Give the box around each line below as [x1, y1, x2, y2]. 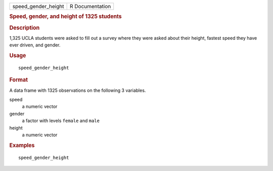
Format [9, 76, 28, 83]
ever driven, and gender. [9, 42, 61, 48]
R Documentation [69, 3, 111, 10]
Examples [9, 142, 35, 149]
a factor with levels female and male [22, 118, 100, 124]
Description [9, 24, 40, 31]
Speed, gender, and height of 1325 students [9, 13, 122, 20]
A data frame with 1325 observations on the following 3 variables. [9, 87, 146, 93]
